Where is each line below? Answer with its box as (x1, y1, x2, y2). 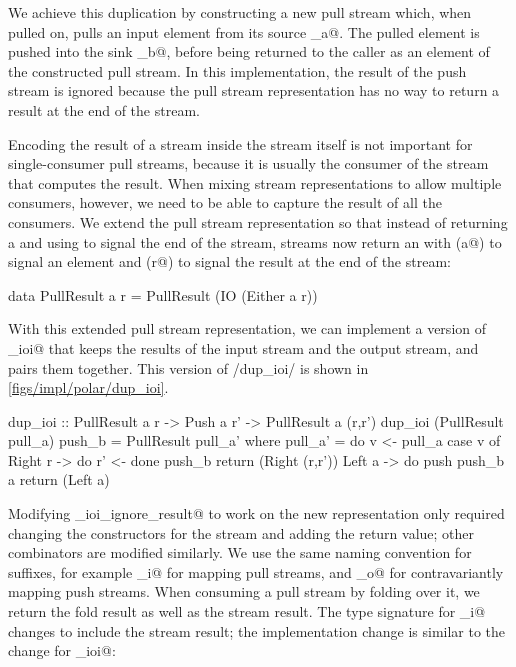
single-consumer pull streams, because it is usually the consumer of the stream (8, 153, 489, 174)
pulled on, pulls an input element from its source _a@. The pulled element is (8, 21, 480, 42)
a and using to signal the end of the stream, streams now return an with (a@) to (8, 231, 502, 252)
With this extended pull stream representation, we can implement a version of (8, 318, 487, 339)
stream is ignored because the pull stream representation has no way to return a (8, 80, 500, 101)
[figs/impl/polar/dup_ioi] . (8, 377, 169, 398)
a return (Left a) (8, 469, 110, 490)
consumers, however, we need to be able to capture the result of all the (8, 192, 442, 213)
